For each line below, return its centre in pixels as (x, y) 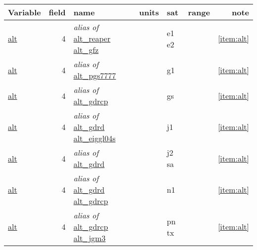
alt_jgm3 (89, 238)
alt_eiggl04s (94, 138)
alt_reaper (92, 38)
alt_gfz (86, 50)
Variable (24, 12)
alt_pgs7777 (95, 75)
